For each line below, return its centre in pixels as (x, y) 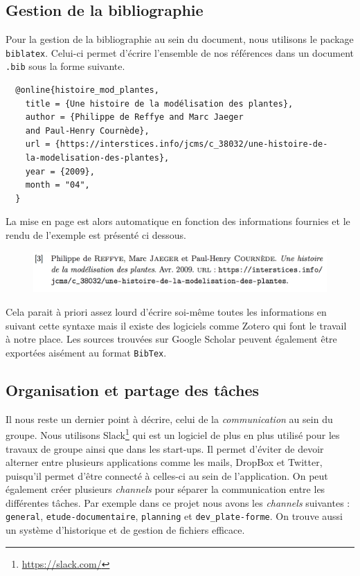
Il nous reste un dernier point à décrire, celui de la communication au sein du (169, 418)
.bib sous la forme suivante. (65, 66)
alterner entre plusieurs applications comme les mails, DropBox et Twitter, (164, 462)
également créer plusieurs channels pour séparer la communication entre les (165, 489)
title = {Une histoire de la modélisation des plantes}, (159, 103)
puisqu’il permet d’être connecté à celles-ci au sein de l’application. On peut (167, 475)
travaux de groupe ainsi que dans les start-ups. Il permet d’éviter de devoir (165, 448)
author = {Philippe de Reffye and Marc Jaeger (134, 117)
